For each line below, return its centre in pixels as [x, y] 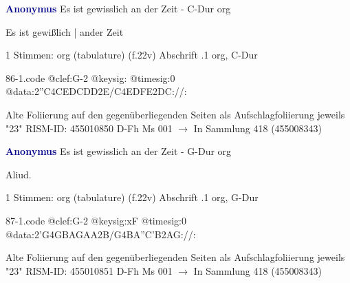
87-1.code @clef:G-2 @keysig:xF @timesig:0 [96, 220]
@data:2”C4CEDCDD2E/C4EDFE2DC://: [96, 91]
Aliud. [19, 174]
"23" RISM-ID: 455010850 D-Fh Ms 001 [89, 128]
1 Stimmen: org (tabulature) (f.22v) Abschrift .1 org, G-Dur [132, 197]
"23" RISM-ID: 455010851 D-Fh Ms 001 [89, 270]
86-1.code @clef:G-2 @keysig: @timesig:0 [90, 77]
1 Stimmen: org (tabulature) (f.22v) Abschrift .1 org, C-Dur [132, 55]
